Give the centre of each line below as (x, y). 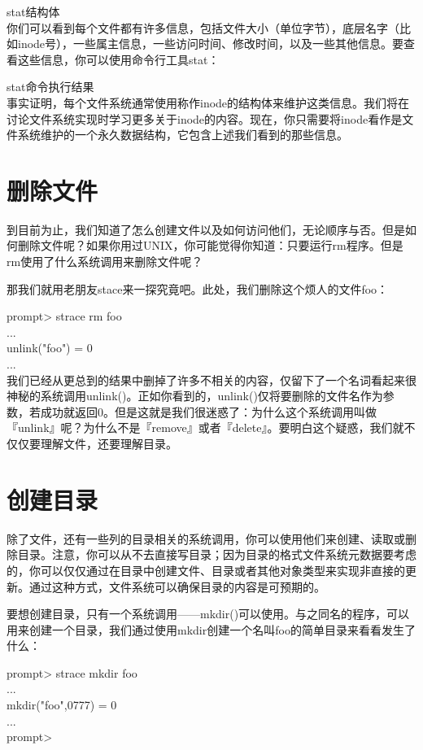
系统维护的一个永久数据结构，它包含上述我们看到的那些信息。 (183, 135)
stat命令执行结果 (50, 87)
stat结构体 (33, 11)
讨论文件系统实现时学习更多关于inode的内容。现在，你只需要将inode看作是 (205, 118)
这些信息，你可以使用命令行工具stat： (118, 59)
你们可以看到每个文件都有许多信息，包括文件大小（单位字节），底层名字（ (203, 27)
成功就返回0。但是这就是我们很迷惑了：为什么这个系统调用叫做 (208, 411)
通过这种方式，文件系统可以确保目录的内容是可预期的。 (177, 586)
